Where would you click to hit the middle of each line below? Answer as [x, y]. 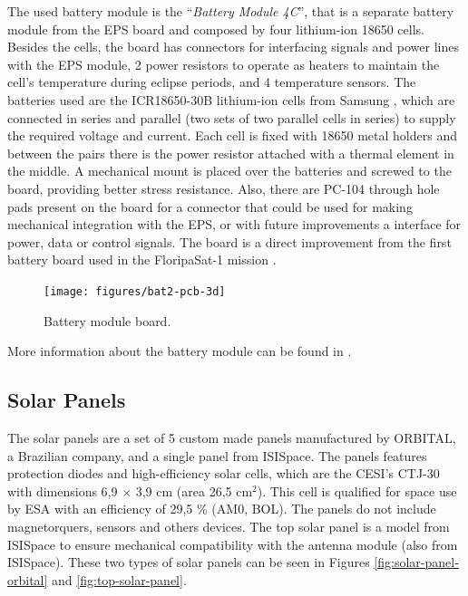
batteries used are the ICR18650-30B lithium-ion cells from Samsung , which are [231, 99]
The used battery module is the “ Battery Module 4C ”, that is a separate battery [231, 11]
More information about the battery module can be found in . [180, 351]
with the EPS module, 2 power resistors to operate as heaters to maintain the [224, 64]
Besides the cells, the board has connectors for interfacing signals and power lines [233, 47]
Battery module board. [107, 320]
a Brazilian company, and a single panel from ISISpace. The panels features [217, 455]
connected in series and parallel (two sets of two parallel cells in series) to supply [232, 117]
